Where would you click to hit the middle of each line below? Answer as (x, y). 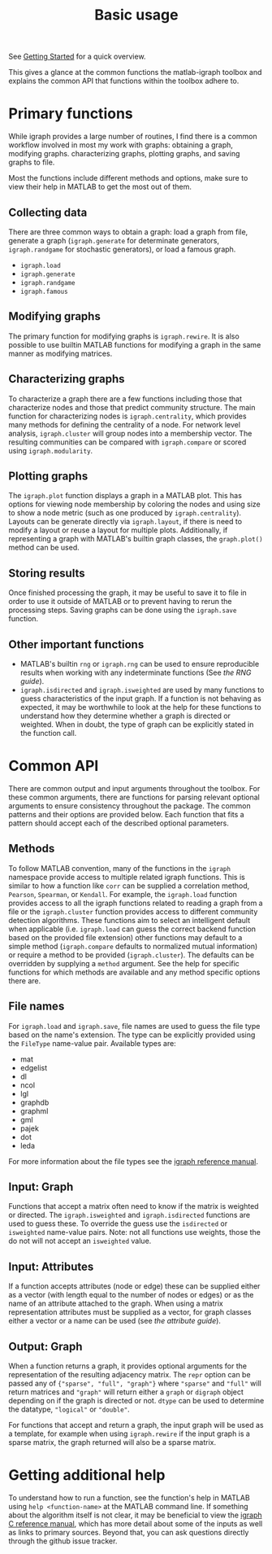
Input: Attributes (51, 1266)
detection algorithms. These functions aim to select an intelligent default (129, 920)
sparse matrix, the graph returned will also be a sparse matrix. (112, 1442)
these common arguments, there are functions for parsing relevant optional (134, 797)
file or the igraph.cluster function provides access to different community (133, 911)
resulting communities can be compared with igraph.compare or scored (127, 442)
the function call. (48, 733)
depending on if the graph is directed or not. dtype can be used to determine (136, 1401)
